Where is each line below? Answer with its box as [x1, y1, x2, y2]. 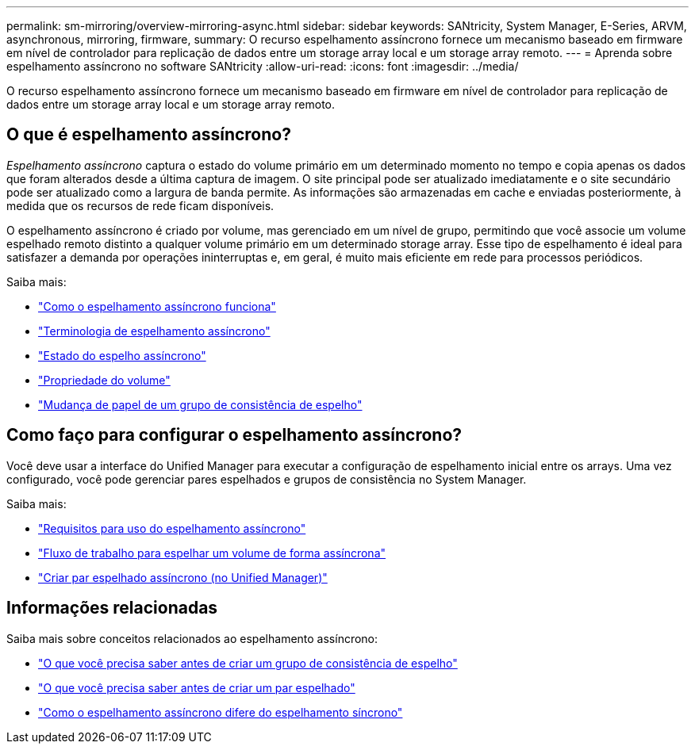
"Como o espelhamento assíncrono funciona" [38, 299, 276, 313]
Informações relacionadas [6, 598, 218, 618]
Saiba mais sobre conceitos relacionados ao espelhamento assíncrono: [6, 631, 378, 645]
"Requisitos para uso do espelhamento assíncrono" [38, 521, 306, 535]
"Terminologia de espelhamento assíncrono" [38, 323, 271, 338]
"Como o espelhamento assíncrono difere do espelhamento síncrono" [38, 705, 403, 719]
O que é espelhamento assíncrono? [6, 124, 291, 145]
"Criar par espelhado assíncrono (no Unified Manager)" [38, 570, 328, 584]
